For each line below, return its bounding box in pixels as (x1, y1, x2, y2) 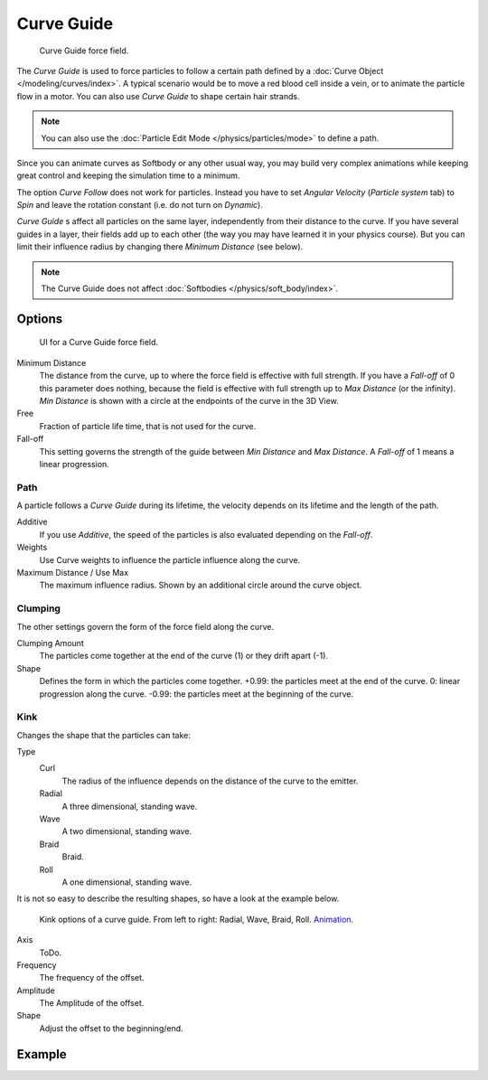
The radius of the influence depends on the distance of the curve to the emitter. (61, 775, 359, 786)
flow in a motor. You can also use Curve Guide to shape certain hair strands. (16, 90, 300, 101)
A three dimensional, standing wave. (61, 801, 198, 812)
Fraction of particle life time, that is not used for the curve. (39, 420, 257, 431)
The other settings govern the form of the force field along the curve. (16, 621, 275, 632)
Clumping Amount (16, 637, 85, 648)
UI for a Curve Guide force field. (39, 337, 158, 348)
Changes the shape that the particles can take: (16, 729, 192, 740)
